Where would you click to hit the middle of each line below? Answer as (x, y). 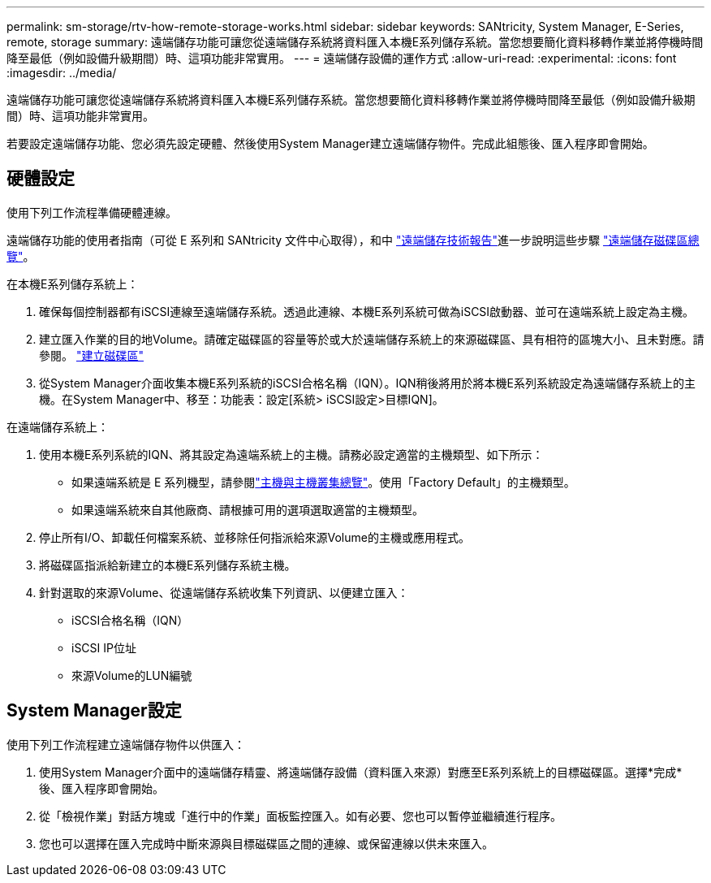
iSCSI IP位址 (104, 647)
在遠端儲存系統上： (58, 426)
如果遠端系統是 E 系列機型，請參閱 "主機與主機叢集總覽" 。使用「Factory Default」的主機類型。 (323, 482)
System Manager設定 (94, 711)
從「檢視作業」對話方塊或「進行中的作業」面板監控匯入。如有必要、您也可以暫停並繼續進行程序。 (300, 816)
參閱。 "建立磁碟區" (91, 355)
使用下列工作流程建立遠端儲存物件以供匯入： (126, 744)
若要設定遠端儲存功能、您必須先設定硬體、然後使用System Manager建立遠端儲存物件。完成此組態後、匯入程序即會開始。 (330, 143)
